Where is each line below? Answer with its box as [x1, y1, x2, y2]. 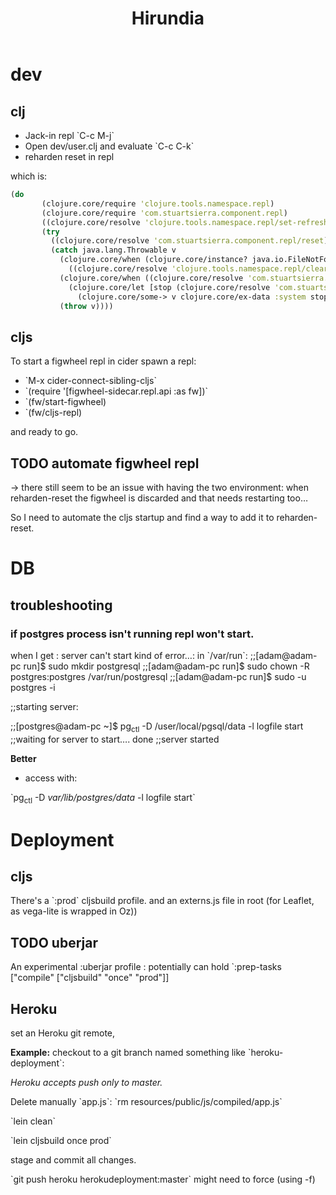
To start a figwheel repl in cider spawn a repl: [10, 355, 197, 367]
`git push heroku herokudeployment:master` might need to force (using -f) [10, 1173, 316, 1186]
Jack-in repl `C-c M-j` [24, 130, 115, 141]
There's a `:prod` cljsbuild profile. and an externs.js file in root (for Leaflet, [10, 895, 315, 907]
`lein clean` [10, 1115, 57, 1127]
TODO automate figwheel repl [10, 455, 200, 472]
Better [10, 752, 37, 764]
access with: [24, 772, 78, 784]
